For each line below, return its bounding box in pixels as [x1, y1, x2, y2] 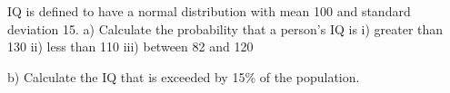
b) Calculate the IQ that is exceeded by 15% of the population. [7, 67, 360, 86]
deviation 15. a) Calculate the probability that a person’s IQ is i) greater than [7, 19, 444, 38]
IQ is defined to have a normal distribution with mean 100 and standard [7, 2, 411, 20]
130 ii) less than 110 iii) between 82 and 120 [7, 37, 254, 56]
